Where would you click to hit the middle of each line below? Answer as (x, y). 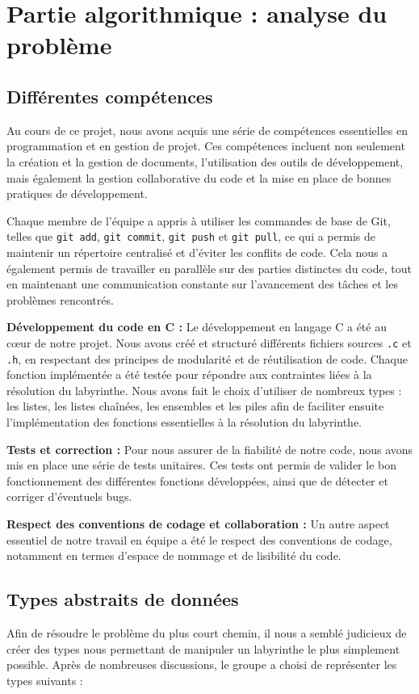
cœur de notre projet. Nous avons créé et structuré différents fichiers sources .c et (209, 342)
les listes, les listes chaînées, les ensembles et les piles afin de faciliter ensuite (195, 406)
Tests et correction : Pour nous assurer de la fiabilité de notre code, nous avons (210, 449)
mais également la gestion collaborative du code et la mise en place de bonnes (199, 177)
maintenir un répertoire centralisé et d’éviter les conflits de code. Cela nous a (197, 252)
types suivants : (45, 680)
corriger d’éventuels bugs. (69, 496)
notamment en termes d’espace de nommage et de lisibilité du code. (174, 555)
